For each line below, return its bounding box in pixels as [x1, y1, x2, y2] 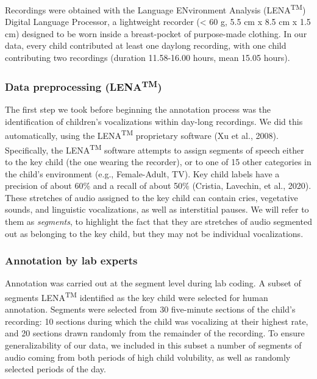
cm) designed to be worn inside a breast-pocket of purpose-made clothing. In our [5, 27, 307, 40]
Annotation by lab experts [5, 253, 138, 268]
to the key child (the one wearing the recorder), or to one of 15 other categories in [5, 155, 312, 168]
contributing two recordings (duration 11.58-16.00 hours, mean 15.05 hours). [5, 51, 290, 64]
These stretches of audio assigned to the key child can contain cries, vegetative [5, 191, 298, 204]
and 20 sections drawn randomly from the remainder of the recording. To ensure [5, 327, 305, 339]
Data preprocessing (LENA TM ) [5, 77, 162, 94]
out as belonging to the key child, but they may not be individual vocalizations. [5, 227, 304, 239]
